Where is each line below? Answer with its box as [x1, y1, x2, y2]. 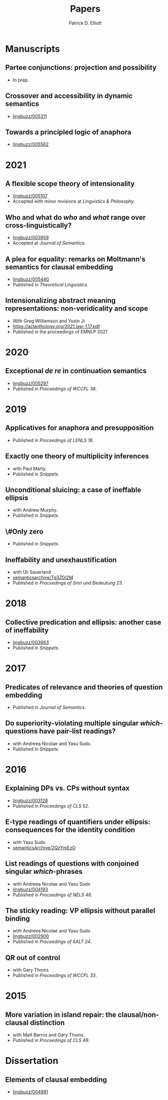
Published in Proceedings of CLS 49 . [12, 1037, 90, 1043]
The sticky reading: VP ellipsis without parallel [5, 906, 156, 915]
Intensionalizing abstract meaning [5, 296, 116, 305]
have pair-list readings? [39, 727, 116, 736]
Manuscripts [5, 43, 60, 54]
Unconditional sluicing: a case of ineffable [5, 486, 142, 494]
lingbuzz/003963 [12, 640, 49, 646]
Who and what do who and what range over [5, 213, 146, 222]
